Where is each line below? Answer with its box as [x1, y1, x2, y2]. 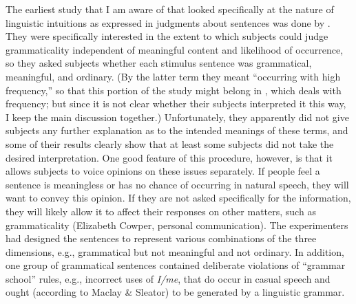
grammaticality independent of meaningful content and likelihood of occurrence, [6, 42, 344, 56]
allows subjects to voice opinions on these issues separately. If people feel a [6, 164, 320, 178]
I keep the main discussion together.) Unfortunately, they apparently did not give [6, 109, 349, 124]
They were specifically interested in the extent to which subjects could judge [6, 29, 328, 43]
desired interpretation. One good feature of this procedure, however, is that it [6, 150, 333, 164]
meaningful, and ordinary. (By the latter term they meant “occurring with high [6, 69, 341, 83]
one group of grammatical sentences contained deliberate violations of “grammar [6, 258, 346, 272]
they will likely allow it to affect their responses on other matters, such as [6, 204, 316, 218]
